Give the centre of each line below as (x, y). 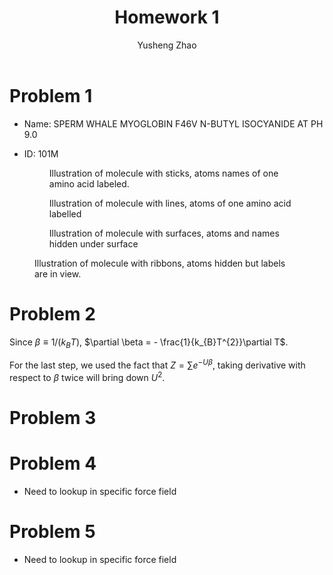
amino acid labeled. (89, 183)
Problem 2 (52, 313)
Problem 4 (53, 463)
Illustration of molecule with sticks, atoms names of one (163, 173)
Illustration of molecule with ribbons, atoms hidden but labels (160, 263)
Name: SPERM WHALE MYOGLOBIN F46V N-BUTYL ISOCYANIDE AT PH (173, 123)
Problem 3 (53, 417)
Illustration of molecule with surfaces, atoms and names (164, 233)
